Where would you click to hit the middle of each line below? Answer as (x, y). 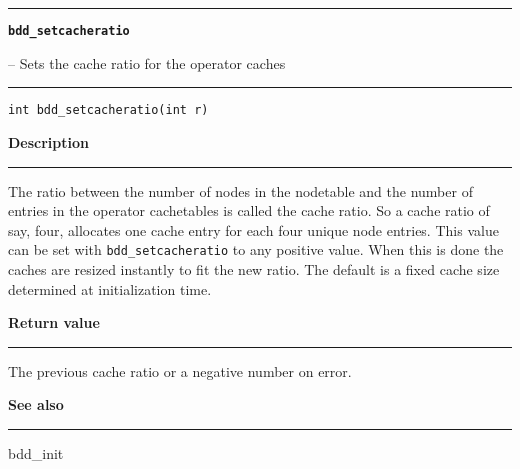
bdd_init (36, 452)
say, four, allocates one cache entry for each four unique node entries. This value (253, 229)
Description (49, 141)
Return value (54, 322)
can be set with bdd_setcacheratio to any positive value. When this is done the (256, 249)
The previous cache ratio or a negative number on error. (180, 370)
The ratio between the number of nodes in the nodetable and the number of (240, 190)
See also (36, 404)
